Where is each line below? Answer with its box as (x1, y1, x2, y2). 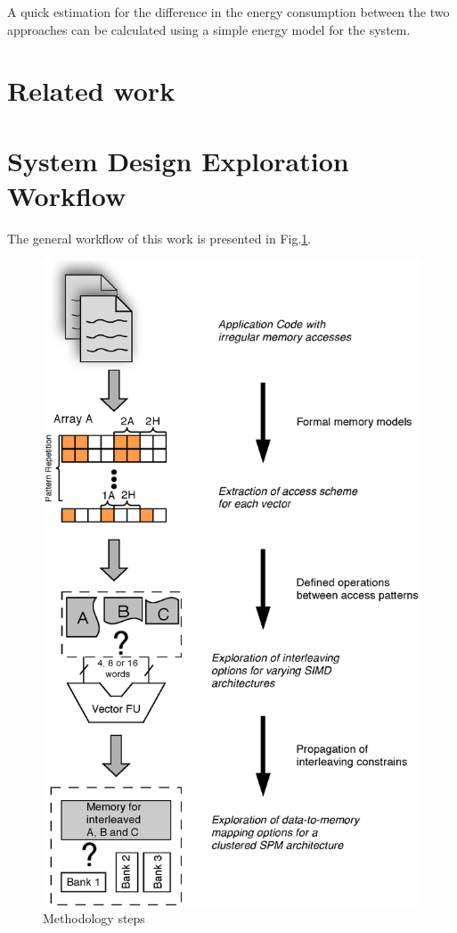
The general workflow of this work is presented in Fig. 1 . (7, 228, 312, 247)
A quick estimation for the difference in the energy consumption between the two (7, 3, 450, 21)
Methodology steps (43, 908, 145, 927)
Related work (7, 72, 175, 109)
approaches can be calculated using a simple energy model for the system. (7, 20, 411, 38)
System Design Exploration (7, 142, 349, 178)
